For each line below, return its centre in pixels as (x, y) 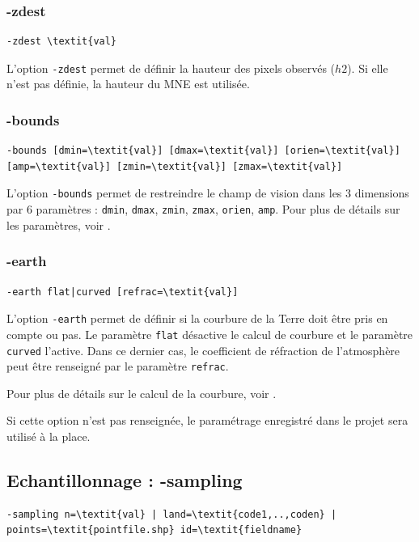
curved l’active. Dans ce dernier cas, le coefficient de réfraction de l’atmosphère (203, 350)
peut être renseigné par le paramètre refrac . (118, 366)
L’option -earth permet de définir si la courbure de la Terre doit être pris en (197, 318)
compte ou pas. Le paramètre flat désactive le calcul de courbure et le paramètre (210, 334)
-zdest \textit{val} (62, 42)
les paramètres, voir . (59, 224)
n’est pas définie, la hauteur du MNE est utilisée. (128, 84)
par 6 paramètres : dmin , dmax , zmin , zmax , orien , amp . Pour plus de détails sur (203, 209)
